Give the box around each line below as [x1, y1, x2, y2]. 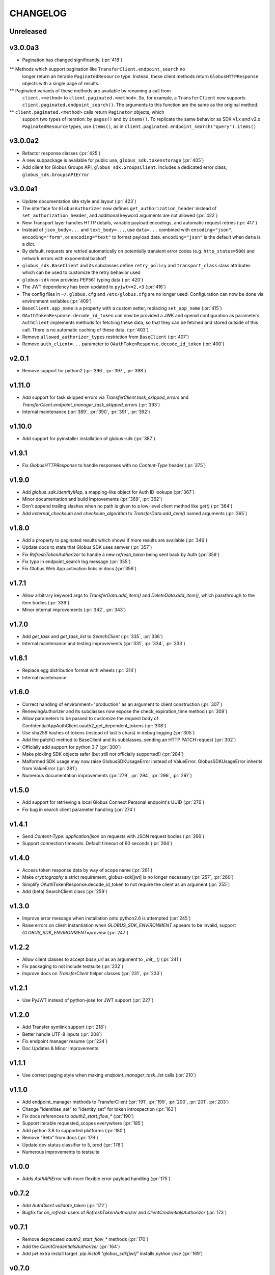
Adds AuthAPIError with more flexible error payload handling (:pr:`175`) [22, 1176, 171, 1182]
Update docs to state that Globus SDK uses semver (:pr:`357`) [22, 544, 152, 550]
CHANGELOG [9, 8, 67, 19]
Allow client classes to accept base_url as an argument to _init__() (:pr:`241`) [22, 956, 182, 962]
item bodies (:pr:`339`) [22, 599, 70, 605]
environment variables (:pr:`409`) [22, 298, 92, 304]
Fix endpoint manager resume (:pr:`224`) [22, 1038, 108, 1044]
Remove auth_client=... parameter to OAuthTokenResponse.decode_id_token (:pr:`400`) [22, 341, 225, 347]
